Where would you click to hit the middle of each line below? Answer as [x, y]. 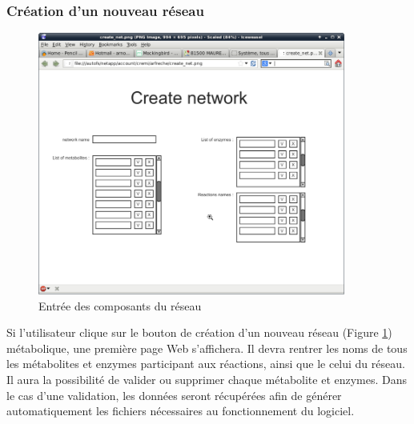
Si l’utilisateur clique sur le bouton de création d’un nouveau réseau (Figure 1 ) [199, 332]
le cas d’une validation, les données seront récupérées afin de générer [174, 395]
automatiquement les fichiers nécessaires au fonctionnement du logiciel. [181, 411]
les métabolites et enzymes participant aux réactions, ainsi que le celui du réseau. [206, 364]
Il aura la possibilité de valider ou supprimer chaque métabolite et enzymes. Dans [207, 379]
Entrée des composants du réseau [120, 305]
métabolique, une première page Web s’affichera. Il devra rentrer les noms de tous [207, 348]
